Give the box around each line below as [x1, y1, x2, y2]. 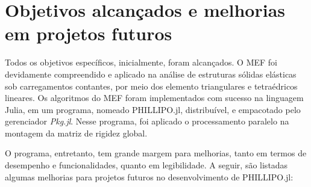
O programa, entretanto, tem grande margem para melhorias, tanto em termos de [5, 147, 307, 159]
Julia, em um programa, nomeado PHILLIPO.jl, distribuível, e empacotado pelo [5, 103, 301, 115]
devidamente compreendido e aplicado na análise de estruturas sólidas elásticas [5, 67, 297, 80]
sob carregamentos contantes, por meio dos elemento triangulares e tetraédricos [5, 79, 298, 92]
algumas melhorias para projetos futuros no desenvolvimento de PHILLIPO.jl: [5, 170, 294, 183]
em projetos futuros [5, 21, 172, 46]
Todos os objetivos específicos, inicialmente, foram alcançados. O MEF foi [5, 56, 277, 69]
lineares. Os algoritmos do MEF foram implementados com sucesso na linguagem [5, 91, 304, 104]
